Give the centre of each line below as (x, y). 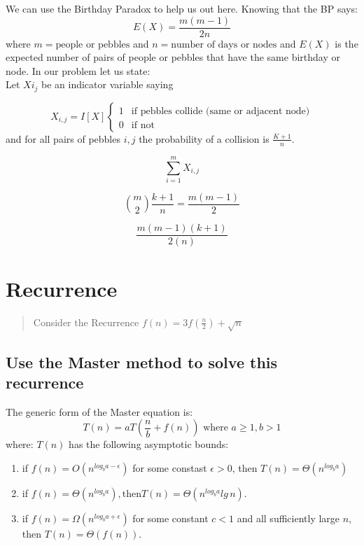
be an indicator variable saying (107, 84)
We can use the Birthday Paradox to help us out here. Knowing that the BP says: (182, 8)
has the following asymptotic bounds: (149, 444)
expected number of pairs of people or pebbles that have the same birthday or (173, 57)
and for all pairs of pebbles (63, 138)
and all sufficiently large (288, 518)
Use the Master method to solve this (142, 362)
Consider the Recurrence (86, 322)
